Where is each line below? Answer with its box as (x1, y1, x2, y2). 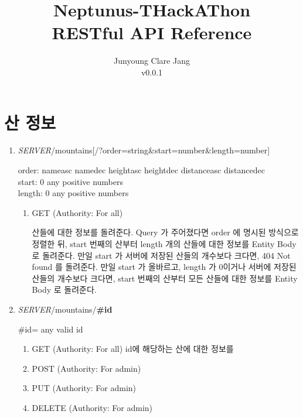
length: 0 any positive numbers (18, 187, 129, 199)
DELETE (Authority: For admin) (32, 401, 153, 413)
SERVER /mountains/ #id (18, 303, 113, 315)
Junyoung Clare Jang (114, 54, 190, 67)
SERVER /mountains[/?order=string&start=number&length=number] (18, 144, 270, 156)
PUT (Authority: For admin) (32, 382, 137, 394)
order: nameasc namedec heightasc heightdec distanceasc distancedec (18, 164, 265, 176)
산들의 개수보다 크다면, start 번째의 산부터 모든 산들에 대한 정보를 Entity (32, 272, 298, 284)
